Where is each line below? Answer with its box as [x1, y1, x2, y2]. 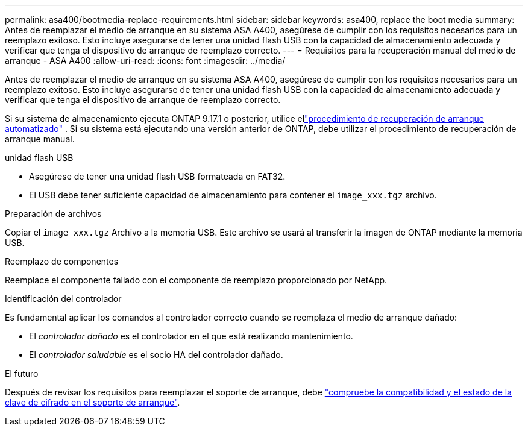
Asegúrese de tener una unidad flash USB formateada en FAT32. [29, 171, 286, 181]
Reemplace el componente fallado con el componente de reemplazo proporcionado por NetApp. [5, 275, 388, 285]
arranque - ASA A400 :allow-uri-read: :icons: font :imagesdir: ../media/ [5, 55, 286, 66]
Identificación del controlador [5, 294, 122, 304]
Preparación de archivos [5, 209, 102, 219]
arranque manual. [5, 134, 75, 144]
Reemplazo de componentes [5, 256, 119, 266]
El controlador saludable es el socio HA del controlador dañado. [29, 350, 283, 360]
